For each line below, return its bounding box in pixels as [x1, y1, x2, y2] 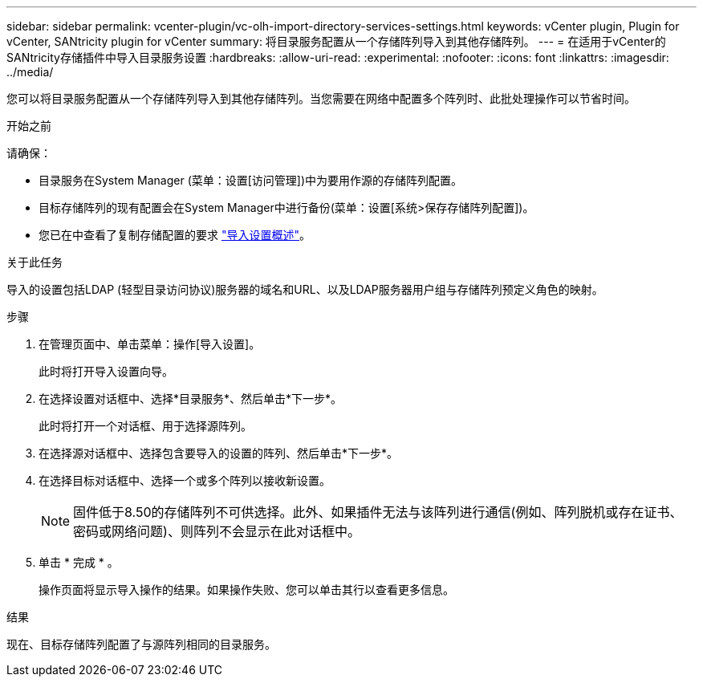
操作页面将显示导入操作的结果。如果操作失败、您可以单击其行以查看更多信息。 [39, 583, 454, 596]
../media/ [6, 65, 54, 79]
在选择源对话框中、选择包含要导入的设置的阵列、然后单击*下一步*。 [39, 446, 399, 460]
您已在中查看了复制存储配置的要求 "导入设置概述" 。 [39, 228, 311, 242]
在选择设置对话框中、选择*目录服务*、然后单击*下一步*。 [39, 392, 343, 405]
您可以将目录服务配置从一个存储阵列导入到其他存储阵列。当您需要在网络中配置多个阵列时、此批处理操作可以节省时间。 [6, 91, 636, 105]
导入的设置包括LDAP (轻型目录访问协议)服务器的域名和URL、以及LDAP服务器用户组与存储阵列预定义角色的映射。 [6, 283, 603, 296]
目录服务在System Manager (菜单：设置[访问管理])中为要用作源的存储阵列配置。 [39, 173, 463, 187]
